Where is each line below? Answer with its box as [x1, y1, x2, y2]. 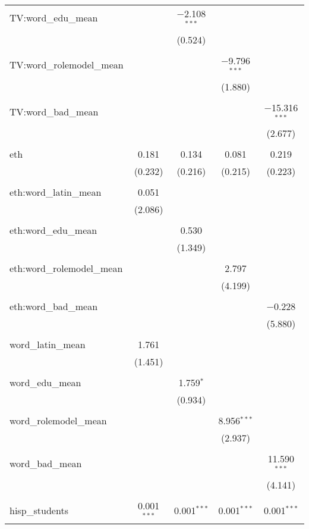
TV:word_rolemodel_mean [10, 58, 124, 72]
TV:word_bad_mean [10, 104, 99, 118]
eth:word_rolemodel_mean [10, 261, 123, 276]
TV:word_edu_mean [10, 11, 98, 25]
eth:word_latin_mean [10, 185, 102, 199]
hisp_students [10, 503, 68, 517]
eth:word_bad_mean [10, 299, 98, 314]
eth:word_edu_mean [10, 223, 97, 237]
